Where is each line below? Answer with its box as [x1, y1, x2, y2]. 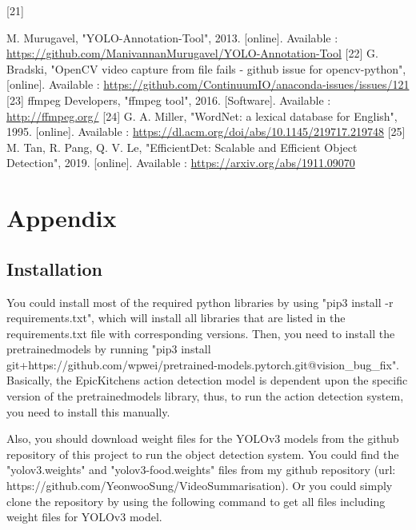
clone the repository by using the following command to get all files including [6, 492, 386, 509]
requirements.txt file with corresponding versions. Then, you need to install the [6, 325, 395, 341]
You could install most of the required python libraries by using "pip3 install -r [6, 293, 394, 310]
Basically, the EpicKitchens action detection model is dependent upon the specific [6, 372, 408, 389]
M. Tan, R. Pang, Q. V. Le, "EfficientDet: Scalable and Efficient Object [6, 138, 358, 155]
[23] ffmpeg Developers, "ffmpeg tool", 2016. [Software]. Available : [6, 91, 331, 108]
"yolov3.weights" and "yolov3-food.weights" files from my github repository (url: [6, 461, 396, 478]
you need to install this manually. [6, 403, 170, 420]
